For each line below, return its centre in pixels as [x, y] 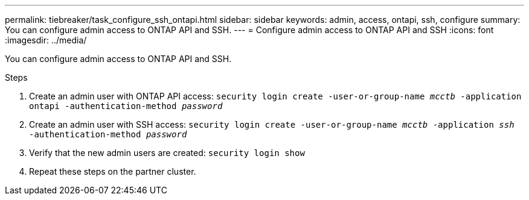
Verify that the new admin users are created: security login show [167, 153]
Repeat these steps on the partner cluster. [113, 171]
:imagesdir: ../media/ [46, 40]
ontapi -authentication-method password [126, 106]
